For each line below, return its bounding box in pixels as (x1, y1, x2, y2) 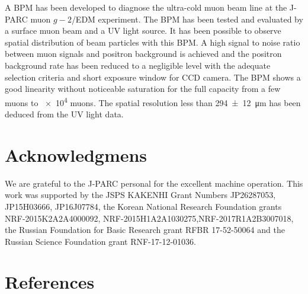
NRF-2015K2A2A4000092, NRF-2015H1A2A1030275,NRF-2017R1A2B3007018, (5, 212, 294, 224)
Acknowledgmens (5, 142, 147, 167)
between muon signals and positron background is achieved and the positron (5, 47, 282, 60)
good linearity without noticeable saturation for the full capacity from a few (5, 82, 281, 95)
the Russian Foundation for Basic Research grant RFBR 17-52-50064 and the (5, 223, 285, 236)
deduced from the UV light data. (5, 108, 124, 120)
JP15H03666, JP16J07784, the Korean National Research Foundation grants (5, 200, 282, 212)
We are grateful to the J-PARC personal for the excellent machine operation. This (5, 177, 303, 189)
